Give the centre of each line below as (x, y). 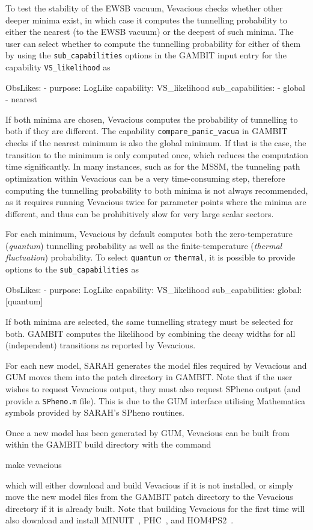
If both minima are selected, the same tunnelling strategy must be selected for (150, 321)
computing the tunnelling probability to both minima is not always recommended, (157, 190)
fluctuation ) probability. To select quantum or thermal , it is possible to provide (150, 257)
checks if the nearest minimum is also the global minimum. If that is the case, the (156, 143)
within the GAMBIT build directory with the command (108, 444)
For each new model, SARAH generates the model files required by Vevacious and (156, 365)
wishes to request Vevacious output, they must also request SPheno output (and (153, 388)
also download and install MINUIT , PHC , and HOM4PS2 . (120, 520)
